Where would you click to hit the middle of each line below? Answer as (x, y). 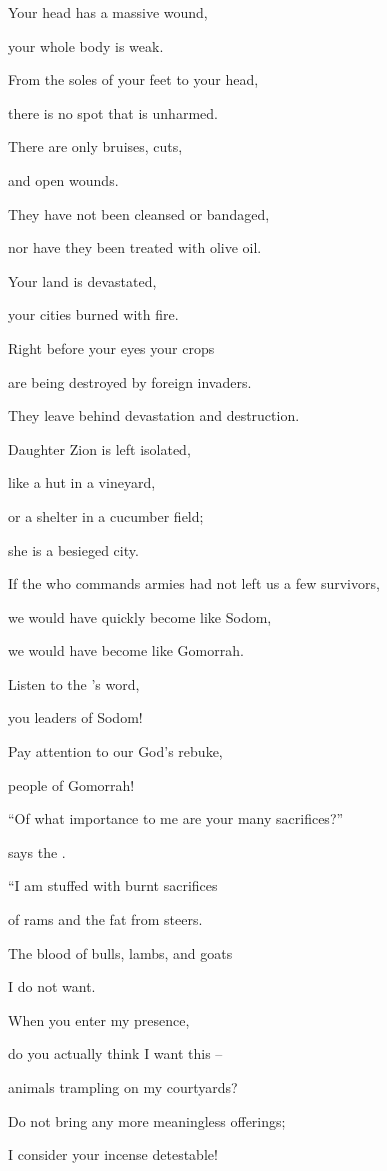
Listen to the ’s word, (74, 683)
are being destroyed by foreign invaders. (130, 381)
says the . (37, 851)
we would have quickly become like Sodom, (140, 616)
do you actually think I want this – (115, 1053)
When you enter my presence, (99, 1019)
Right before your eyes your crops (111, 347)
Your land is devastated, (82, 280)
